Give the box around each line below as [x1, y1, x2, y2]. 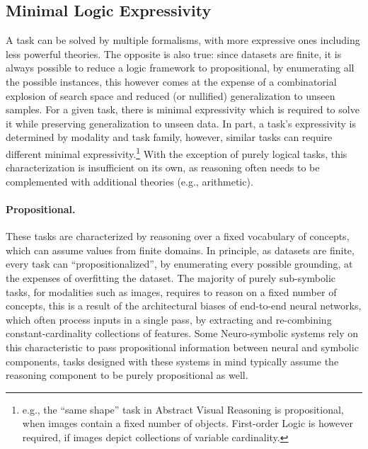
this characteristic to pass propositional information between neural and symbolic [6, 339, 359, 354]
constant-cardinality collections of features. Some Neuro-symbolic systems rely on [6, 326, 359, 341]
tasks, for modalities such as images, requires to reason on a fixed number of [6, 284, 337, 299]
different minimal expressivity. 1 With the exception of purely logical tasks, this [6, 144, 347, 161]
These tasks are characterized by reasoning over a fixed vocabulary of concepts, [6, 229, 350, 244]
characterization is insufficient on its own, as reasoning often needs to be [6, 160, 320, 175]
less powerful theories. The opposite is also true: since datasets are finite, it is [6, 46, 342, 61]
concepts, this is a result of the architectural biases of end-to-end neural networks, [6, 298, 362, 313]
